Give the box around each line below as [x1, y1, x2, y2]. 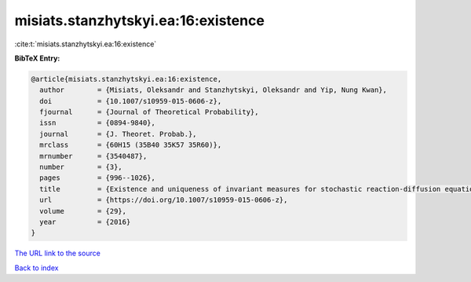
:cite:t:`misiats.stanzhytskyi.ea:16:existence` [14, 39, 157, 49]
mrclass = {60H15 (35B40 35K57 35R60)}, [39, 141, 222, 149]
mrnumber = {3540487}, [39, 152, 148, 160]
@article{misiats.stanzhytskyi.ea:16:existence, [31, 75, 222, 83]
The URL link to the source [14, 248, 101, 258]
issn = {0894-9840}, [39, 119, 156, 127]
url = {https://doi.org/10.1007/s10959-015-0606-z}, [39, 196, 288, 204]
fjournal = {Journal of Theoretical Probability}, [39, 108, 259, 117]
